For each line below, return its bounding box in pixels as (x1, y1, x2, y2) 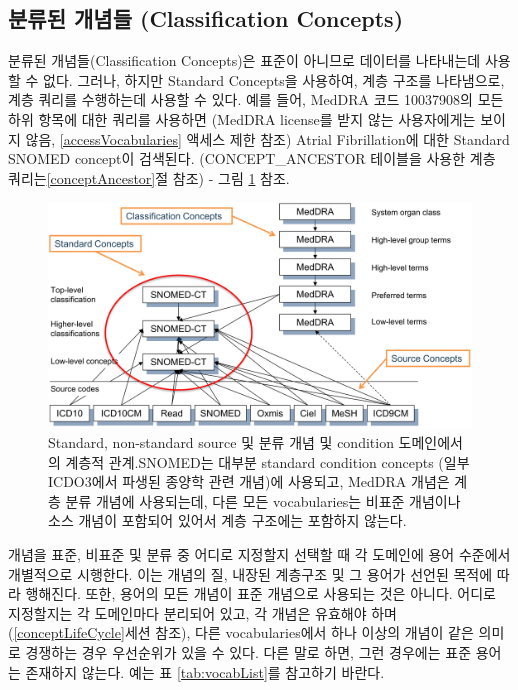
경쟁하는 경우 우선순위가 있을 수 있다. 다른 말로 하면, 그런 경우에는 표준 (25, 641, 472, 662)
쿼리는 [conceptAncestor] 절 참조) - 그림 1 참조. (8, 167, 290, 188)
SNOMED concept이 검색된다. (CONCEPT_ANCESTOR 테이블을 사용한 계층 (8, 148, 496, 169)
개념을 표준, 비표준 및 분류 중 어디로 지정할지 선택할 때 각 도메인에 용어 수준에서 (8, 544, 511, 564)
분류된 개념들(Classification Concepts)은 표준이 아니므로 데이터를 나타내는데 (8, 50, 481, 71)
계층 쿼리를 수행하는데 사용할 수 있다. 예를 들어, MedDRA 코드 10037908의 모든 (8, 89, 504, 110)
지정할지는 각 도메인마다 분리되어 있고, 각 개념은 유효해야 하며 (8, 602, 397, 623)
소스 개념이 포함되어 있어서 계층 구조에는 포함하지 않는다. (48, 510, 407, 531)
